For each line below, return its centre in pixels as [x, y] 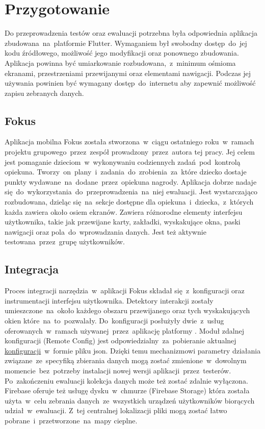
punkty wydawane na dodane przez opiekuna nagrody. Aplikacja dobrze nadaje [131, 181]
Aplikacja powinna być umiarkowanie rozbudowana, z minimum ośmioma [120, 62]
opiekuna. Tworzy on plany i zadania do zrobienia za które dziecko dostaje [126, 172]
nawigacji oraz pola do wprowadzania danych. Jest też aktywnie [105, 231]
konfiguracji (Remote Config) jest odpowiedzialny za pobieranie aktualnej [121, 340]
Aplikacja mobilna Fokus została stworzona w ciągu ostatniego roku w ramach [129, 142]
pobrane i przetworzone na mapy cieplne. [71, 420]
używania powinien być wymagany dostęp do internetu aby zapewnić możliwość [130, 83]
